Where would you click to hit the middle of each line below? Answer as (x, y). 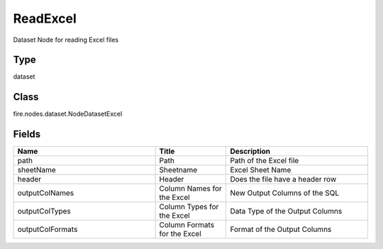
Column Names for (191, 189)
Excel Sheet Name (261, 170)
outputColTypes (44, 211)
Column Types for (189, 207)
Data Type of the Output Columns (286, 211)
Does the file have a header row (283, 179)
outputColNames (46, 193)
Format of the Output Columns (281, 229)
